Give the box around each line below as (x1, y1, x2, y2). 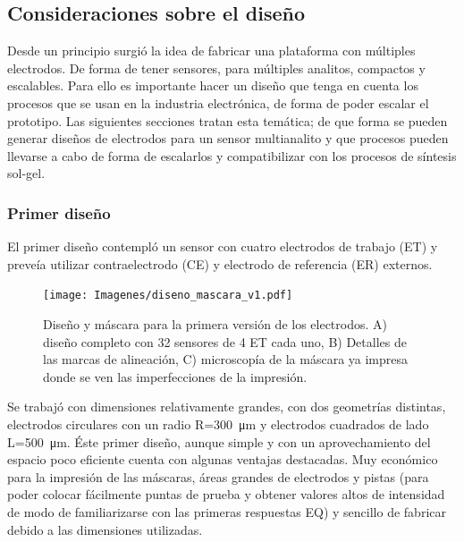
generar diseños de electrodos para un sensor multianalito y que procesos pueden (7, 129, 449, 148)
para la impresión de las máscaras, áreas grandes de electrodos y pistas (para (7, 467, 429, 486)
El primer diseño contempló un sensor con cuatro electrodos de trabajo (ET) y (7, 237, 438, 256)
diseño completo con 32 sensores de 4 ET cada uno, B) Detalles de (43, 332, 407, 351)
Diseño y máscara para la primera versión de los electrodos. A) (43, 315, 387, 334)
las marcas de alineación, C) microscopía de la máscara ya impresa (43, 350, 409, 368)
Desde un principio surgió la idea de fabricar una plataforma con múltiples (7, 41, 416, 60)
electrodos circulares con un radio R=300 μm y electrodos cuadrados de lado (7, 414, 429, 433)
